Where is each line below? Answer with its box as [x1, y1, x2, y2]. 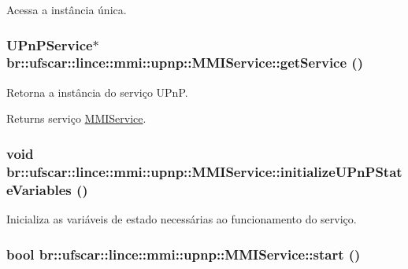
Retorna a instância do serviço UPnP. [6, 83, 188, 100]
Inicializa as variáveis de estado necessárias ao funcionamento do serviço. [6, 210, 357, 227]
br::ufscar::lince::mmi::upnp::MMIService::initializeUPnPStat [6, 161, 402, 181]
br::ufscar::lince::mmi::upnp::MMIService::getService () [6, 53, 363, 72]
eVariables [6, 179, 72, 199]
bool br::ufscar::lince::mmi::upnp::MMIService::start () [6, 244, 361, 263]
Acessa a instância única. [6, 2, 127, 17]
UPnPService [6, 35, 93, 54]
